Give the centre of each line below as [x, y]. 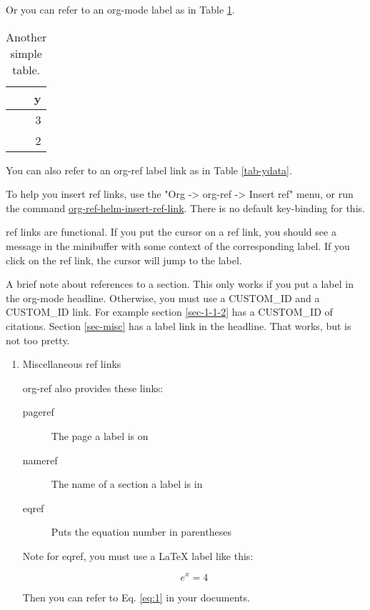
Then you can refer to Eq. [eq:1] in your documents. [136, 597]
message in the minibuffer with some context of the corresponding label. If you [178, 245]
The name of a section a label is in [127, 484]
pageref [38, 412]
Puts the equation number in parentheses [141, 532]
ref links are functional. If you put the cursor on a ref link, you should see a [171, 232]
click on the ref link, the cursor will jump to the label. [124, 260]
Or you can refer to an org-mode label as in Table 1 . [120, 9]
